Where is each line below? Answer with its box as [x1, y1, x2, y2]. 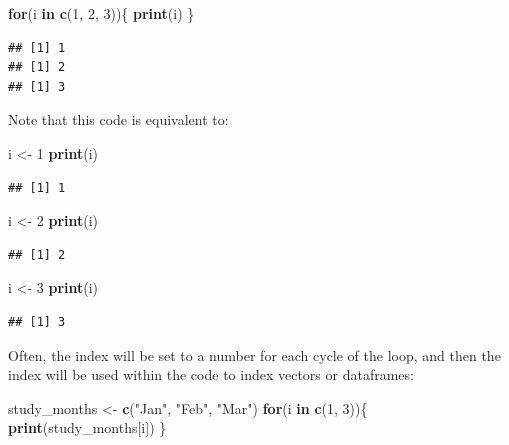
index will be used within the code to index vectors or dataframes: [8, 364, 414, 385]
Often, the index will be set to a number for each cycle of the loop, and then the [8, 344, 501, 365]
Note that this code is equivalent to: [8, 109, 229, 130]
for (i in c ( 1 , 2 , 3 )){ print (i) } [8, 3, 195, 23]
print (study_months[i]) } [8, 417, 167, 438]
